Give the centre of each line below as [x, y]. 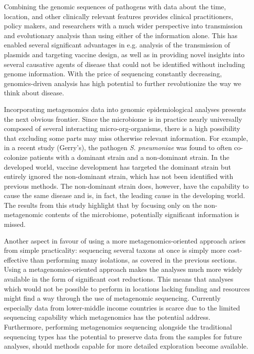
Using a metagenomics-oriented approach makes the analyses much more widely [123, 269]
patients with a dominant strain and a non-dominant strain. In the [129, 157]
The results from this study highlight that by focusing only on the [103, 205]
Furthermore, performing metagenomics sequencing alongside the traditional [118, 327]
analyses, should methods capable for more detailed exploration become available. [126, 346]
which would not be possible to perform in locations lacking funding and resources [127, 288]
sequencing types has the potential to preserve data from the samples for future [123, 336]
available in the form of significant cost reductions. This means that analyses [119, 279]
